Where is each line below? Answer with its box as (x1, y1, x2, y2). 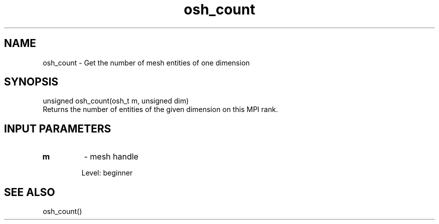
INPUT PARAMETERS (4, 122, 111, 135)
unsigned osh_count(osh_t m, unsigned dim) (43, 96, 189, 105)
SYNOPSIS (4, 75, 59, 88)
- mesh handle (84, 151, 139, 162)
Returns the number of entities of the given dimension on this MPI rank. (43, 105, 278, 114)
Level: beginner (81, 168, 133, 177)
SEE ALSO (4, 185, 55, 198)
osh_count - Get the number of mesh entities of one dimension (43, 58, 250, 67)
